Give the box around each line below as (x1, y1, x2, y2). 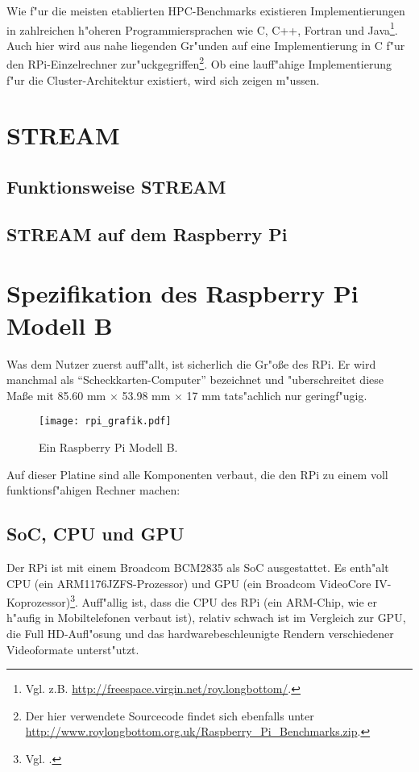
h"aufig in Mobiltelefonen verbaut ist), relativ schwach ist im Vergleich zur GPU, (6, 609, 406, 626)
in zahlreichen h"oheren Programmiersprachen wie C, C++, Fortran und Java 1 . (6, 19, 398, 38)
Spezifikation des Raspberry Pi (6, 277, 359, 310)
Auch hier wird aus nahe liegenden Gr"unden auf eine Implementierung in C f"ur (6, 36, 405, 53)
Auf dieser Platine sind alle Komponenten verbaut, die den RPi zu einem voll (6, 465, 388, 482)
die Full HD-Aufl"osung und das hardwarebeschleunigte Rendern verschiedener (6, 624, 394, 641)
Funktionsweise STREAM (6, 174, 226, 199)
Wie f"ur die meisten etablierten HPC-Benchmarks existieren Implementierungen (6, 2, 405, 19)
